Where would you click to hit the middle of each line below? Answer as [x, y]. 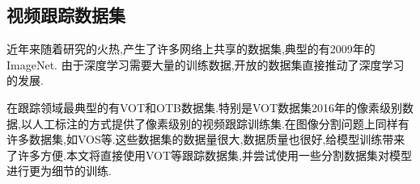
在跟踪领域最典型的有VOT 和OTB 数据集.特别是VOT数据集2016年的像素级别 [205, 107]
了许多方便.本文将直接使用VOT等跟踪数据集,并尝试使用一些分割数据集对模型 [209, 155]
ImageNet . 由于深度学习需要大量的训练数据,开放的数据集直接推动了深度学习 [206, 64]
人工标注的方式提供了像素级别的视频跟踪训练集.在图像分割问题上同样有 [221, 123]
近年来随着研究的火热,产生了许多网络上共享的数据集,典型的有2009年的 [191, 49]
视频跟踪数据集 [66, 15]
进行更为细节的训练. [59, 171]
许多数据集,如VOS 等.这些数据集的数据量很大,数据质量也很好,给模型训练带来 [206, 139]
